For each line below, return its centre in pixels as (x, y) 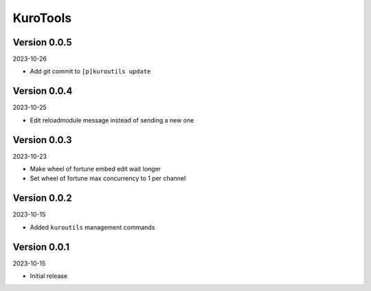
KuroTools (42, 18)
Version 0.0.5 (42, 42)
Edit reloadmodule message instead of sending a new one (112, 120)
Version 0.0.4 (43, 91)
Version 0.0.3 (42, 140)
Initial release (49, 276)
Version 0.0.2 (42, 198)
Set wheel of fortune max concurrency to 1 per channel (108, 178)
